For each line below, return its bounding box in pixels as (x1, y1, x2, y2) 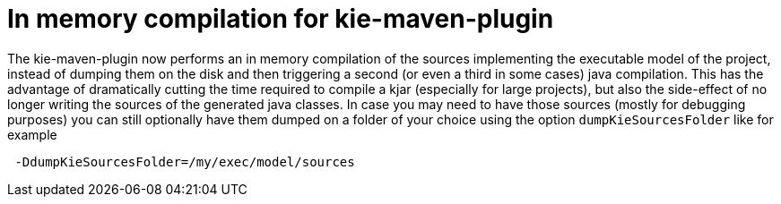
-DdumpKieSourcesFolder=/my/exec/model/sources (14, 154, 355, 169)
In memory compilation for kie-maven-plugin (7, 4, 554, 34)
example (7, 126, 57, 142)
